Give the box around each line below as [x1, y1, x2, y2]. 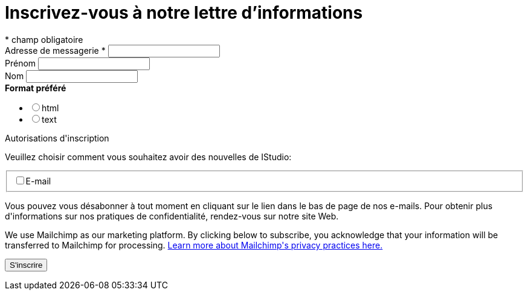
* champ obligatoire [5, 34, 83, 45]
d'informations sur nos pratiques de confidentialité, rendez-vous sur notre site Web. [5, 211, 339, 222]
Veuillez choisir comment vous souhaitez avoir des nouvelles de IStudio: [5, 151, 292, 162]
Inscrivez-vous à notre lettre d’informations [5, 2, 363, 23]
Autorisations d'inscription [5, 132, 109, 143]
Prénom [5, 57, 36, 68]
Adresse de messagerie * [5, 45, 106, 56]
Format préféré [5, 82, 66, 93]
